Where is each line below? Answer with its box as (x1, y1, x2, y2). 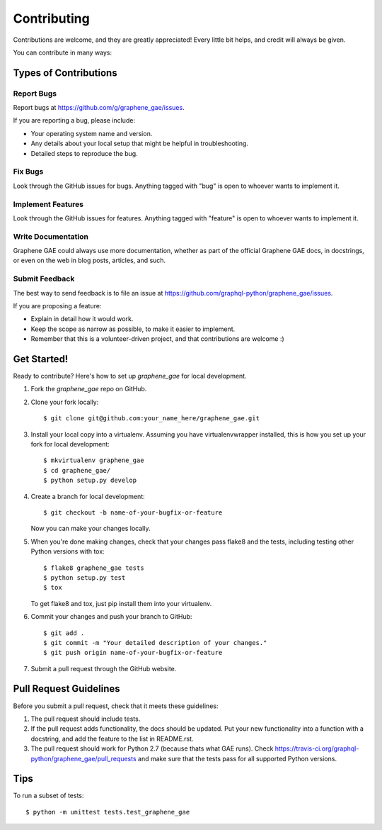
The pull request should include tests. (30, 714, 141, 723)
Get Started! (13, 353, 69, 365)
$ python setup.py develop (43, 476, 137, 485)
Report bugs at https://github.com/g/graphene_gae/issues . (13, 103, 185, 112)
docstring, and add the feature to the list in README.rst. (30, 734, 194, 743)
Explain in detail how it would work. (30, 315, 134, 323)
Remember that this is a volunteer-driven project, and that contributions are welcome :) (30, 335, 284, 343)
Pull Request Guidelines (13, 683, 120, 695)
